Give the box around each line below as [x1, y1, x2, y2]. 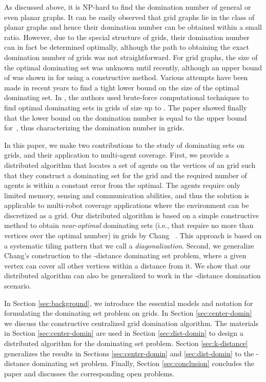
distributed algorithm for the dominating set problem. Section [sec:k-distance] [4, 338, 248, 348]
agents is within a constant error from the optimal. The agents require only [4, 180, 240, 190]
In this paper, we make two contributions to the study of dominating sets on [4, 139, 244, 150]
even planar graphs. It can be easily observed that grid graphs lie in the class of [4, 11, 255, 22]
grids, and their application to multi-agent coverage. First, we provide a [4, 149, 229, 160]
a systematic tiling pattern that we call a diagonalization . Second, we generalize [4, 240, 254, 251]
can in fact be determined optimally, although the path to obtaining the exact [4, 42, 250, 52]
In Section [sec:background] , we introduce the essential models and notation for [4, 297, 253, 308]
